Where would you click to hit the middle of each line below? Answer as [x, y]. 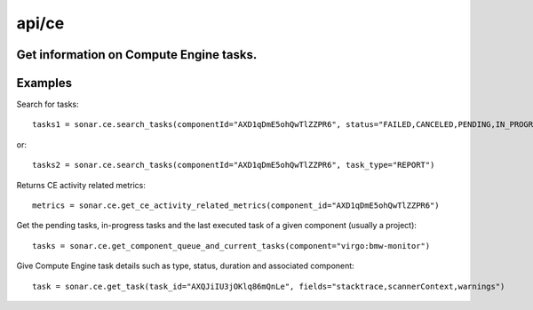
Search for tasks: [48, 104]
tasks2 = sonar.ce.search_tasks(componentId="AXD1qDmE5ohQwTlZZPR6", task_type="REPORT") [234, 165]
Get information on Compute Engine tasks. [137, 55]
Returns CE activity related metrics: [81, 185]
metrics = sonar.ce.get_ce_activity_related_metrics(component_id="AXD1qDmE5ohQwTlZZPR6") [236, 206]
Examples [44, 83]
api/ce [40, 23]
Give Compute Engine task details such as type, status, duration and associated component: [185, 266]
